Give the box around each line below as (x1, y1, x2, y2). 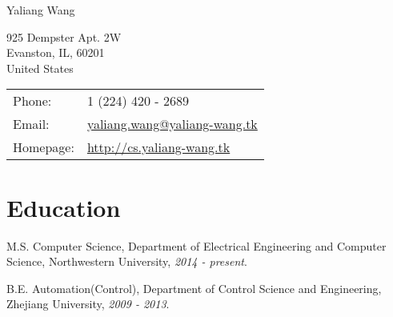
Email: (13, 114, 50, 134)
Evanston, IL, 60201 (6, 44, 105, 61)
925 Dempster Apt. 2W (6, 28, 122, 45)
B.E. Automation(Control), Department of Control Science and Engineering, (6, 279, 382, 296)
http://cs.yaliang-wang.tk (86, 138, 231, 157)
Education (6, 191, 121, 223)
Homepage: (13, 138, 74, 157)
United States (6, 59, 74, 76)
